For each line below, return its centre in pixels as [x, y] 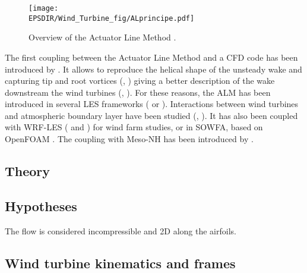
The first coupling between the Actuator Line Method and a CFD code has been [151, 57]
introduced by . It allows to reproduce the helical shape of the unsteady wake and [153, 69]
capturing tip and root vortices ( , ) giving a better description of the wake [140, 81]
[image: [44, 8]
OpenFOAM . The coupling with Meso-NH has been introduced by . [129, 139]
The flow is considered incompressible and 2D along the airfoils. [121, 230]
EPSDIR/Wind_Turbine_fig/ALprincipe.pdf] [112, 18]
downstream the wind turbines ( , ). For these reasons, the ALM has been [138, 92]
